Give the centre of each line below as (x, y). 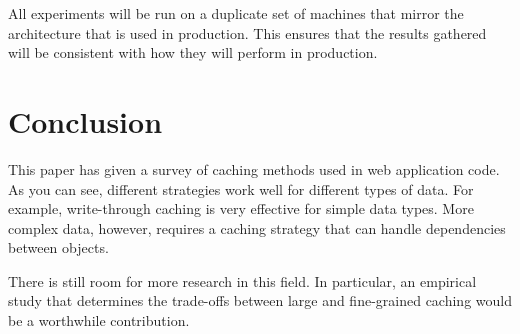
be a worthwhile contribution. (99, 320)
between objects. (58, 247)
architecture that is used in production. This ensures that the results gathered (247, 32)
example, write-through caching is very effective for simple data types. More (241, 208)
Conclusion (85, 120)
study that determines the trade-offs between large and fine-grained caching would (260, 300)
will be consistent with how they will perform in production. (193, 52)
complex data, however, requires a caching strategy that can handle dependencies (257, 227)
